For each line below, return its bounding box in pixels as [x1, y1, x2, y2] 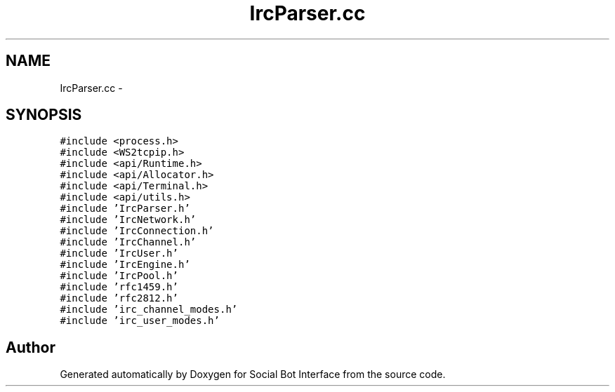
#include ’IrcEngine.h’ [60, 259, 190, 271]
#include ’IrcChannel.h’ [60, 236, 197, 248]
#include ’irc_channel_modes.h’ [60, 304, 238, 316]
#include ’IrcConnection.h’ [60, 225, 214, 237]
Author [6, 338, 55, 356]
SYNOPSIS [6, 106, 82, 124]
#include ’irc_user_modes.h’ [60, 315, 220, 327]
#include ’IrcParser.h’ [60, 203, 190, 215]
